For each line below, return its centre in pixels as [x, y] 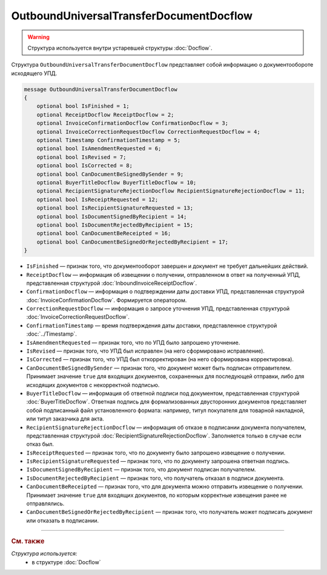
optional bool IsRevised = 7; [81, 157]
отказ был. [40, 444]
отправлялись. [45, 504]
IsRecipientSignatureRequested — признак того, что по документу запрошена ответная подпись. [158, 461]
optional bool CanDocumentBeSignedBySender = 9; [110, 174]
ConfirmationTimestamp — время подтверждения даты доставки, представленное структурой [152, 325]
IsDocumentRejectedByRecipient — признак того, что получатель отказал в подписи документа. [155, 478]
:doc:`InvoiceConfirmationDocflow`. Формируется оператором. [107, 300]
